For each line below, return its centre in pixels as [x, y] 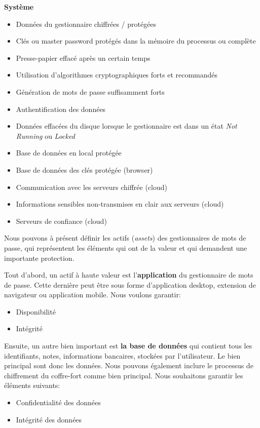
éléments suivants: [32, 385]
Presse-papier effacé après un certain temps [83, 57]
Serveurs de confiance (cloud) [61, 221]
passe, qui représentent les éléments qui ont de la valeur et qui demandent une [126, 247]
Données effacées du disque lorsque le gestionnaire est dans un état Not [126, 126]
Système [19, 7]
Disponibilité [36, 311]
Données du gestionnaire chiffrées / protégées [86, 24]
